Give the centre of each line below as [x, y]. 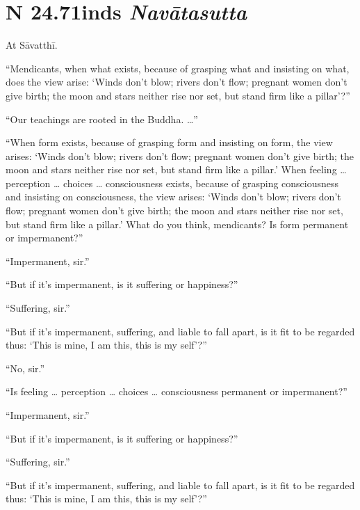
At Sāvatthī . [32, 45]
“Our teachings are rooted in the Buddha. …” [102, 119]
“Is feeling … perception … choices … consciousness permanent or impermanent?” [177, 391]
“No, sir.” [25, 368]
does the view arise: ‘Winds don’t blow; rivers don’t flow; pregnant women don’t [177, 82]
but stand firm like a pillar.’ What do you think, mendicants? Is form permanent [177, 224]
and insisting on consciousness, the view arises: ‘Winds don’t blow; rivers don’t [173, 197]
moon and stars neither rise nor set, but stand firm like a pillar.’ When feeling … [176, 169]
